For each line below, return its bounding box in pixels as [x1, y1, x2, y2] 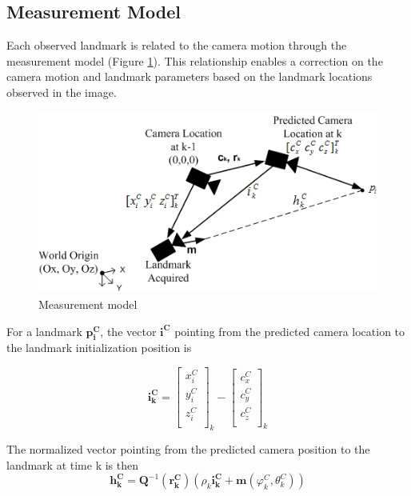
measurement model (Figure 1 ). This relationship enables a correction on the [6, 52, 383, 69]
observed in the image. [6, 83, 117, 100]
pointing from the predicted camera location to [174, 322, 405, 339]
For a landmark [6, 322, 82, 339]
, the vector [100, 322, 157, 339]
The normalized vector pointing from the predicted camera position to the [6, 441, 370, 458]
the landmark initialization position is [6, 339, 192, 356]
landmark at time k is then [6, 456, 139, 473]
